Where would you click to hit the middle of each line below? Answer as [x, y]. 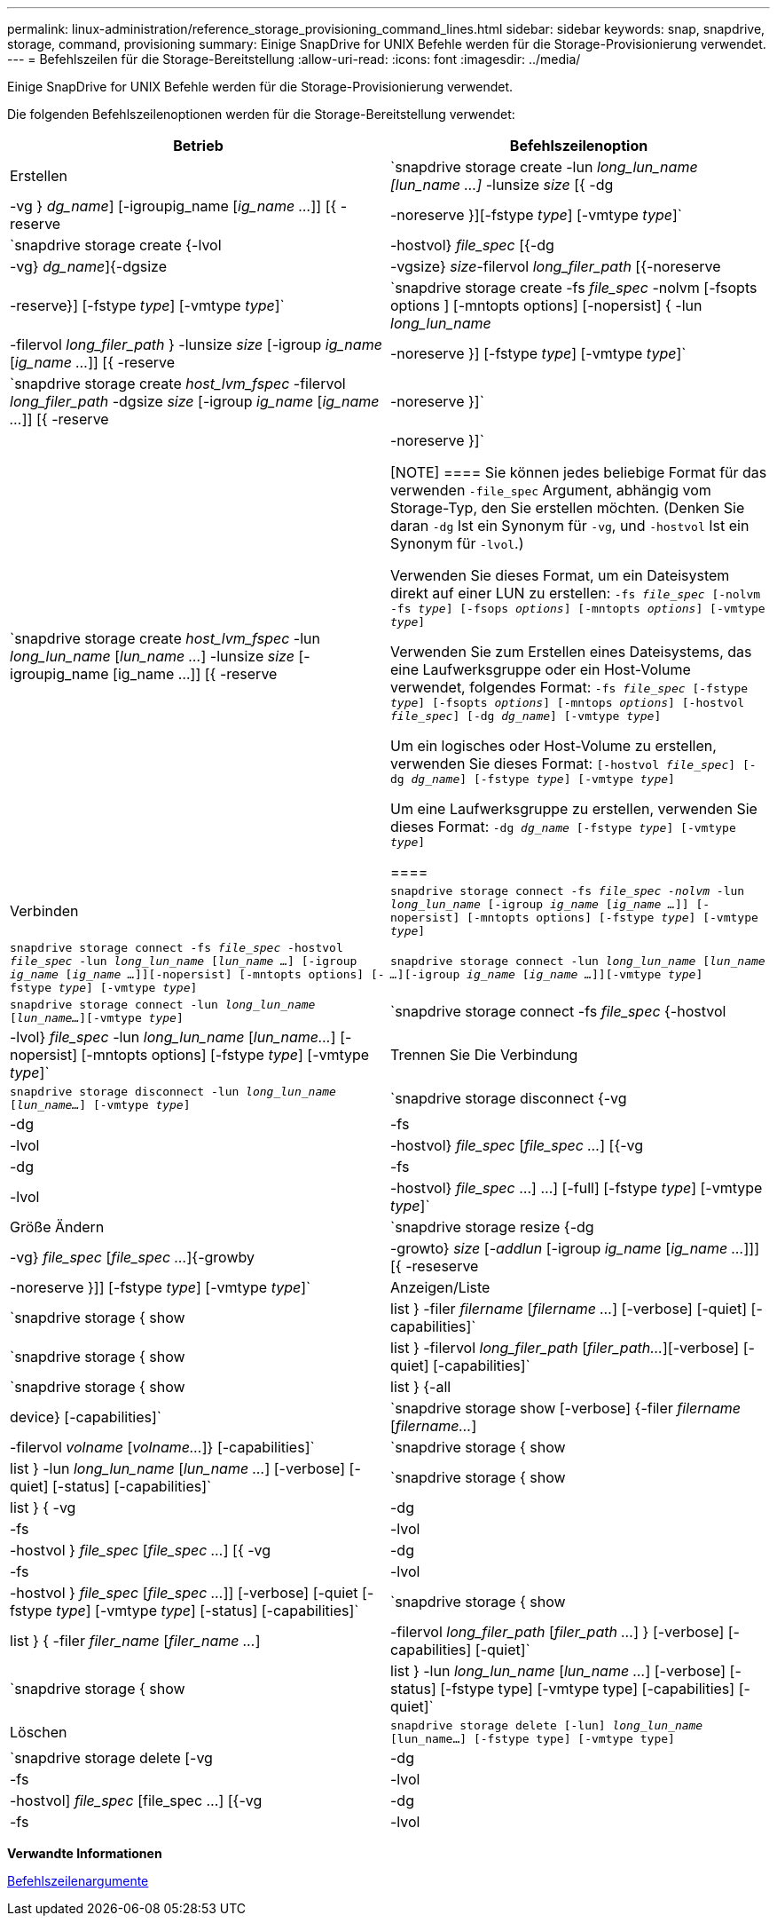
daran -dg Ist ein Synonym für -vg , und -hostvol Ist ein [570, 526]
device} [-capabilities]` [86, 1417]
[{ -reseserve [435, 1266]
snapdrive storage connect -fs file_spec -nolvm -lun [568, 891]
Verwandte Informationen [85, 1853]
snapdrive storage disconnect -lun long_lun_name [173, 1092]
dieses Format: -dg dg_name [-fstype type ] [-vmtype [563, 827]
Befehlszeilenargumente [78, 1881]
